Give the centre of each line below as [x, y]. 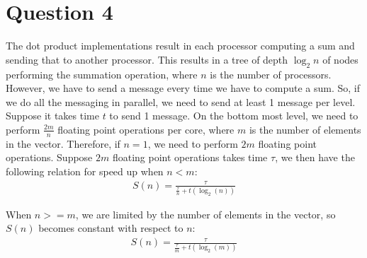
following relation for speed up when [85, 171]
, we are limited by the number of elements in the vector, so [205, 214]
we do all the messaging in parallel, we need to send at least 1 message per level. [181, 101]
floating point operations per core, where [146, 129]
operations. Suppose [49, 157]
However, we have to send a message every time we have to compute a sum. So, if [183, 88]
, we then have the [315, 157]
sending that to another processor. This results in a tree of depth [147, 59]
